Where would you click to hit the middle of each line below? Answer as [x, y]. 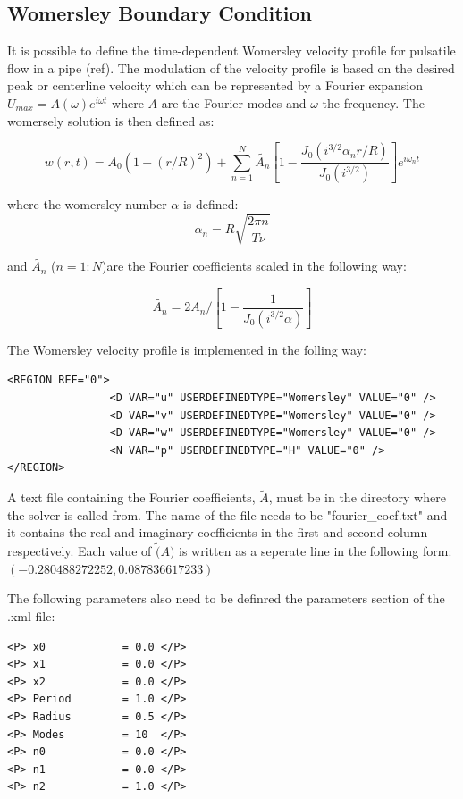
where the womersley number [87, 204]
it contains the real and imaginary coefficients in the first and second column [218, 532]
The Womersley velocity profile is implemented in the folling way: [187, 349]
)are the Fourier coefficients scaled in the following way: [254, 266]
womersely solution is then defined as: [111, 120]
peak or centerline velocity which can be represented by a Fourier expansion [215, 85]
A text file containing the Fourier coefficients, [131, 497]
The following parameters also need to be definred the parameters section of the [226, 598]
